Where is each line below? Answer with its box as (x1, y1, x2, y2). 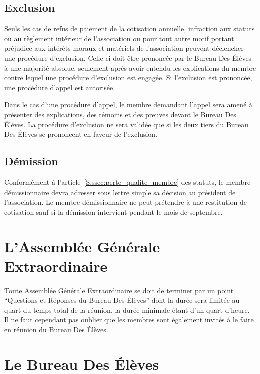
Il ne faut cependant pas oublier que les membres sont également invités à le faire (4, 314, 254, 325)
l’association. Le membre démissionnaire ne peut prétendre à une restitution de (4, 197, 247, 207)
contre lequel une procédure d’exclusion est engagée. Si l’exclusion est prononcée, (4, 72, 252, 83)
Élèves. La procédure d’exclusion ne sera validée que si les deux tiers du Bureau (4, 119, 249, 129)
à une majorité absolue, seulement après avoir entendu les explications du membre (4, 62, 256, 73)
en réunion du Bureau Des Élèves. (4, 324, 108, 334)
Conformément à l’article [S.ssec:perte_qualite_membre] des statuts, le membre (4, 176, 251, 187)
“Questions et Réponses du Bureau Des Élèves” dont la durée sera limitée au (4, 295, 240, 305)
